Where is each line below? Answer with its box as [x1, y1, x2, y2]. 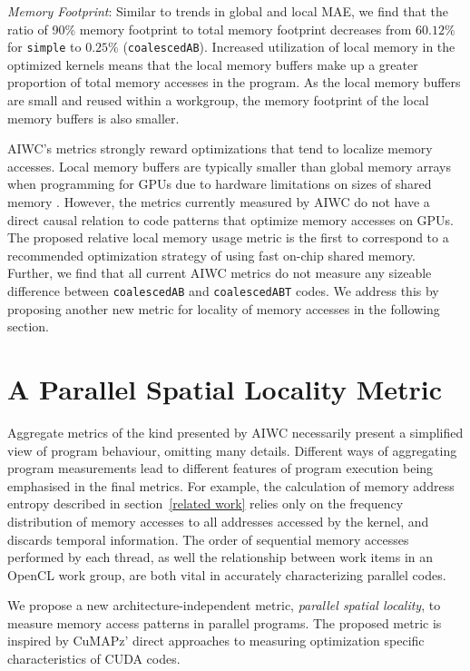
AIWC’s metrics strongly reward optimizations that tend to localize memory [7, 139, 433, 158]
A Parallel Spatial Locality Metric [7, 370, 443, 407]
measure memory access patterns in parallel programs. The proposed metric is [7, 613, 442, 632]
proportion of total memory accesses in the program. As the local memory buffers [7, 73, 461, 92]
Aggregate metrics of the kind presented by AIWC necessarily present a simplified [7, 422, 464, 441]
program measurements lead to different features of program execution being [7, 459, 434, 478]
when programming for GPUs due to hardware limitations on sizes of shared [7, 174, 432, 193]
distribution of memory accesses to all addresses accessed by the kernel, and [7, 511, 429, 530]
